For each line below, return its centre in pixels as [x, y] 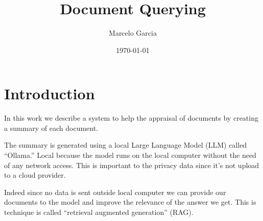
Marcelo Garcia [133, 33]
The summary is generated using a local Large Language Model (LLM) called [126, 145]
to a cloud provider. [35, 175]
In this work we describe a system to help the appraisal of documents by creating [131, 118]
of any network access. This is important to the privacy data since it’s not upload [132, 165]
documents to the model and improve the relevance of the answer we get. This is [130, 202]
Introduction [50, 93]
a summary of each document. [51, 128]
